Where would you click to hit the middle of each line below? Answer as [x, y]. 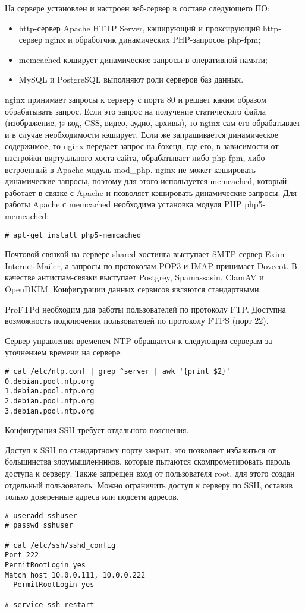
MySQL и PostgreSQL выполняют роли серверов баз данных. [131, 79]
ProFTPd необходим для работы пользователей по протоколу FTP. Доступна [145, 309]
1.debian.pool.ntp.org [50, 391]
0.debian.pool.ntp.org [50, 381]
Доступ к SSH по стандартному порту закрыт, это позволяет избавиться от [140, 449]
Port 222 [22, 555]
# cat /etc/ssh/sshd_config [60, 545]
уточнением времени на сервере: [64, 352]
